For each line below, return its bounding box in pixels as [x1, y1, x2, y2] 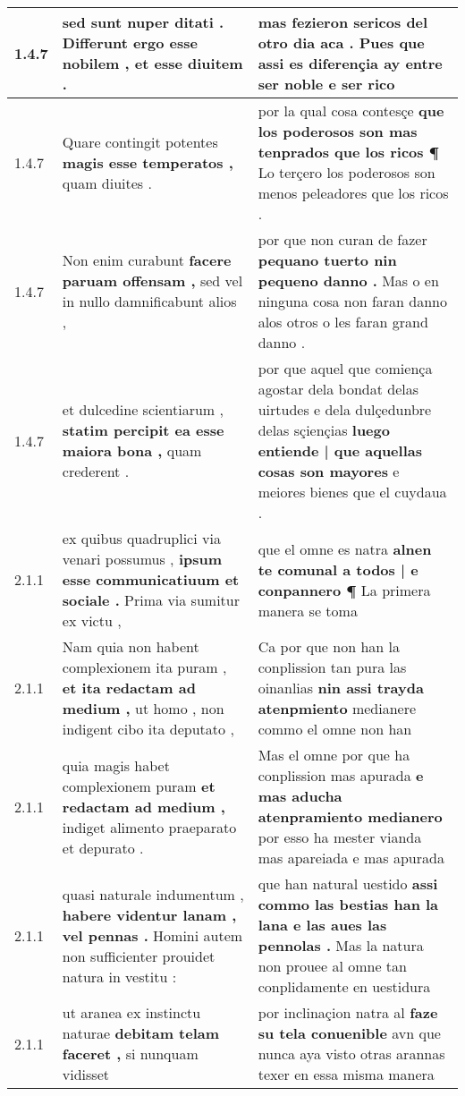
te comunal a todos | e [258, 558, 418, 580]
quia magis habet [62, 754, 170, 776]
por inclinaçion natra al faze [258, 1002, 438, 1023]
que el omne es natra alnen [258, 538, 432, 559]
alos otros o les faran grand [258, 311, 428, 332]
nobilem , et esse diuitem [62, 53, 243, 73]
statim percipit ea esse [62, 420, 224, 440]
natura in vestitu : [62, 965, 177, 987]
